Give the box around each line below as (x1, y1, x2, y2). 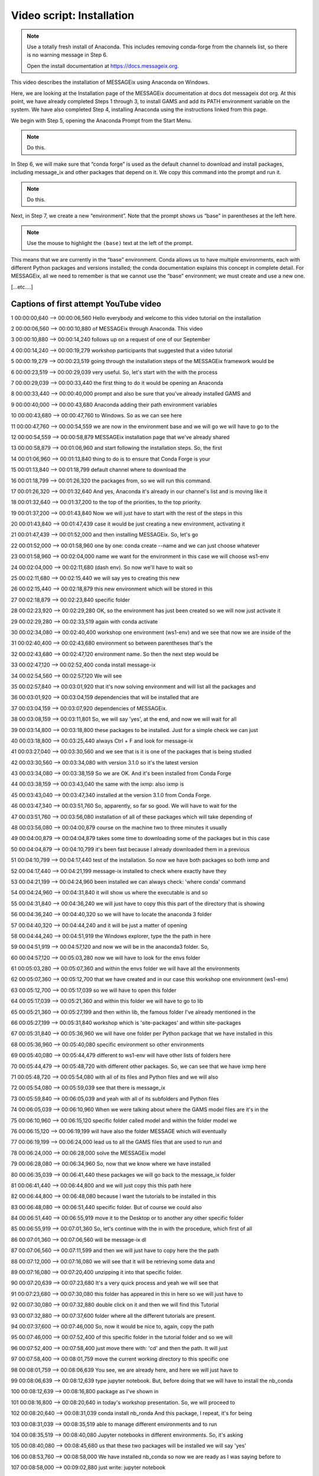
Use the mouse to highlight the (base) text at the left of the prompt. (27, 240, 193, 247)
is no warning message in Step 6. (27, 51, 108, 58)
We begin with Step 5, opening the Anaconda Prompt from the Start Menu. (11, 117, 192, 124)
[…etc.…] (11, 283, 34, 290)
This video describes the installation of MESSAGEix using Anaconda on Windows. (11, 79, 210, 86)
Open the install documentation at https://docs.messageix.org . (27, 62, 180, 69)
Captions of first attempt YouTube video (11, 299, 162, 309)
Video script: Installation (11, 9, 135, 22)
